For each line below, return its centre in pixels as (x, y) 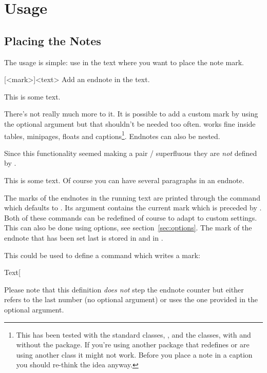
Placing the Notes (53, 40)
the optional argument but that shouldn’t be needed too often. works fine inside (130, 123)
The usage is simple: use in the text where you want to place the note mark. (124, 62)
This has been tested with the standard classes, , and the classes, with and (133, 334)
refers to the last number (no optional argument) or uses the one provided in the (131, 299)
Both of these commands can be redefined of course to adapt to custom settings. (131, 217)
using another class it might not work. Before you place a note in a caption (134, 354)
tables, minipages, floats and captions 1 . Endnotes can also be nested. (112, 135)
